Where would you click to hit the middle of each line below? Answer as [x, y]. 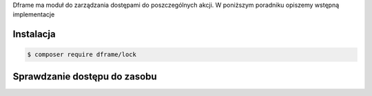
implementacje [34, 14]
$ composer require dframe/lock [82, 55]
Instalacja [34, 34]
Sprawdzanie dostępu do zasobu [85, 76]
